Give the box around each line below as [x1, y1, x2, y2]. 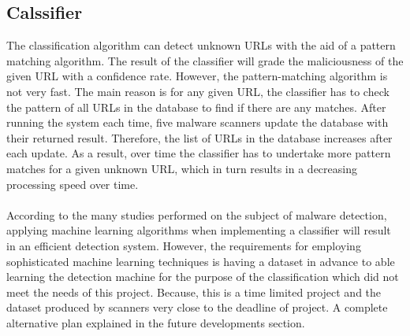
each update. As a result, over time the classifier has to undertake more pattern [6, 145, 391, 161]
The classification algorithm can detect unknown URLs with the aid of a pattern [6, 37, 396, 54]
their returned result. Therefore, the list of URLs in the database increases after [6, 129, 393, 146]
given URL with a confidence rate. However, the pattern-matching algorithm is [6, 68, 388, 84]
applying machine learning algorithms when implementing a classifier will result [6, 222, 391, 238]
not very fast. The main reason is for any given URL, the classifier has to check [6, 83, 389, 99]
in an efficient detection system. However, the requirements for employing [6, 237, 361, 253]
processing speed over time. [6, 175, 139, 192]
